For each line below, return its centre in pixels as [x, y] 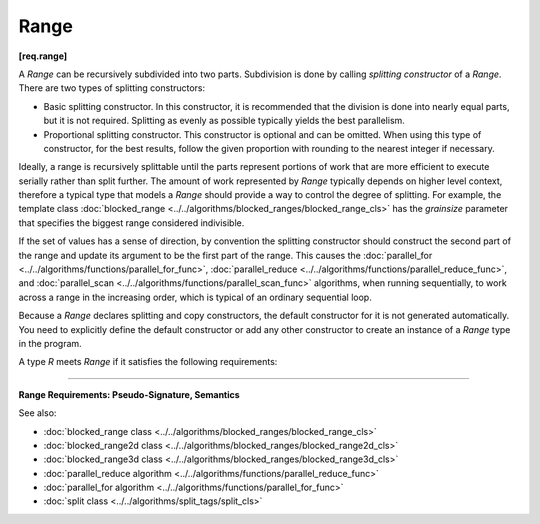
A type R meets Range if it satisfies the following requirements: [148, 362]
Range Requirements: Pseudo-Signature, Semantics [129, 394]
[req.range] [43, 56]
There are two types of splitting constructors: [112, 88]
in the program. [50, 343]
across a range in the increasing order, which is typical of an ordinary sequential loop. [195, 297]
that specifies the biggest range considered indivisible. [131, 222]
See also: [37, 413]
